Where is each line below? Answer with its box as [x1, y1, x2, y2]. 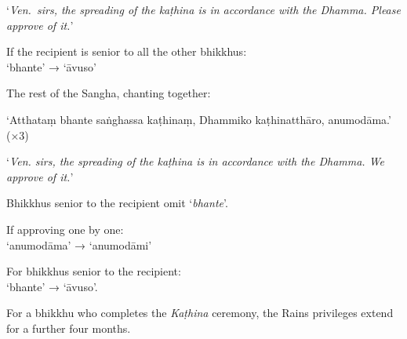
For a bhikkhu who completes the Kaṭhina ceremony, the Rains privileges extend [6, 304, 394, 321]
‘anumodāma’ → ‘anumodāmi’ [6, 236, 152, 253]
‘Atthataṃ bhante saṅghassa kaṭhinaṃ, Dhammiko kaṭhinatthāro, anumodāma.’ [6, 111, 391, 127]
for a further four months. [6, 319, 131, 336]
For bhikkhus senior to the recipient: [6, 263, 181, 279]
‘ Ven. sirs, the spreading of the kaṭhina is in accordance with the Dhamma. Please [6, 2, 401, 17]
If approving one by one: [6, 221, 124, 237]
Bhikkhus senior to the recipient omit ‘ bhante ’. [6, 195, 228, 211]
